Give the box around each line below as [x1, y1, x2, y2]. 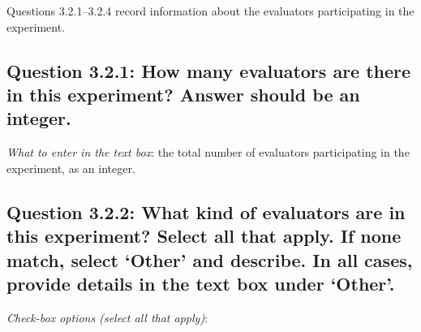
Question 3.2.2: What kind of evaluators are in [6, 199, 406, 224]
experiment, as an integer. [6, 159, 135, 176]
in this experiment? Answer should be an [6, 81, 360, 106]
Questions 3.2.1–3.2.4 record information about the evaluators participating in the [6, 2, 415, 19]
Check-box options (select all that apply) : [6, 308, 208, 326]
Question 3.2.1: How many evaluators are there [6, 58, 411, 83]
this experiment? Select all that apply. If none [6, 223, 402, 248]
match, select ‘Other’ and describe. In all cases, [6, 247, 413, 272]
